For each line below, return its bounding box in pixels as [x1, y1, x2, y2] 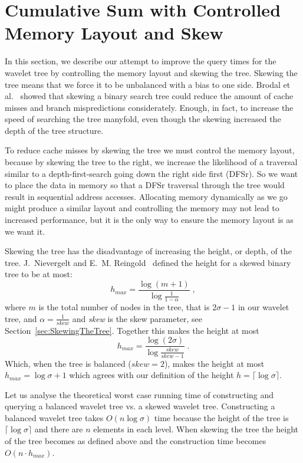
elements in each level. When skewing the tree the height [93, 423, 299, 435]
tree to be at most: [5, 268, 73, 280]
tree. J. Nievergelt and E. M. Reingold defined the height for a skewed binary [5, 256, 291, 268]
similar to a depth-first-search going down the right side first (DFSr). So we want [5, 167, 298, 179]
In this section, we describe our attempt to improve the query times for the [5, 55, 276, 67]
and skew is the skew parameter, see [72, 312, 203, 324]
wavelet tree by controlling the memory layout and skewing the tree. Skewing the [5, 66, 298, 78]
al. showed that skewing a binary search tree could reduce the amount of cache [5, 90, 294, 102]
